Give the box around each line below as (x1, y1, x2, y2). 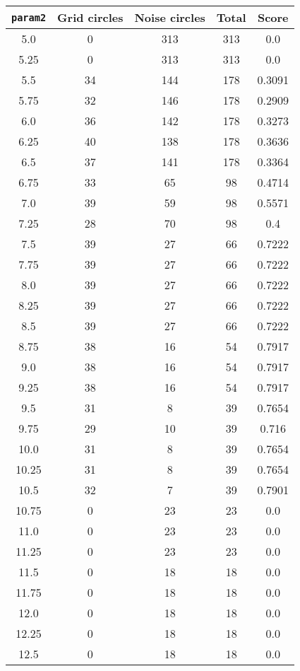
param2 (11, 11, 47, 23)
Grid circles (57, 9, 124, 25)
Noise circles (134, 9, 205, 25)
